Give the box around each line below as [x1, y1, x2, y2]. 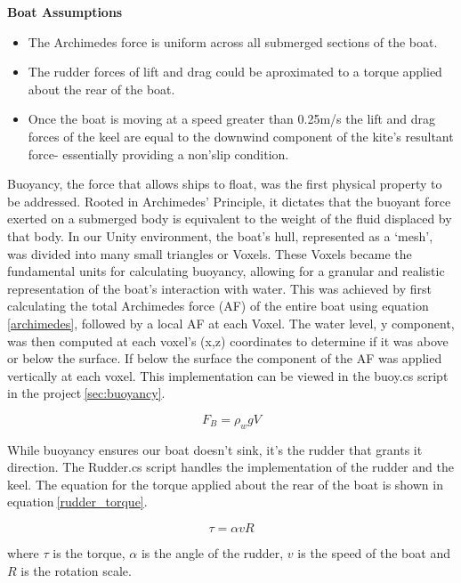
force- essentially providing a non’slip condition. [28, 144, 289, 163]
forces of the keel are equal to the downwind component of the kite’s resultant [28, 126, 454, 145]
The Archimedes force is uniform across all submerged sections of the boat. [28, 32, 438, 51]
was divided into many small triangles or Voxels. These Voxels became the [7, 244, 412, 263]
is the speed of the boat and [297, 544, 450, 563]
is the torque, [53, 544, 125, 563]
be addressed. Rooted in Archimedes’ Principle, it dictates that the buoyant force [7, 191, 451, 210]
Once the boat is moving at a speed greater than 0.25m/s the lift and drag [28, 109, 436, 128]
